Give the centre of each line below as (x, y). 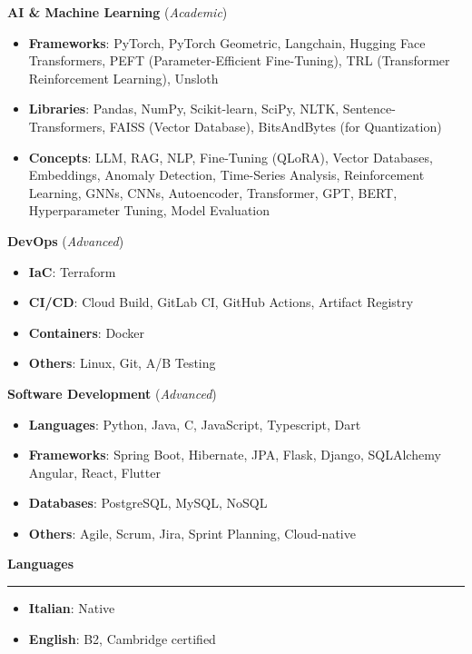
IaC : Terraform (72, 271)
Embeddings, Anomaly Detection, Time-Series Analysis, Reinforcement (226, 175)
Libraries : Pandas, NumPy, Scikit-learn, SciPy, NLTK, (184, 109)
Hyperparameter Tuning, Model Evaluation (149, 210)
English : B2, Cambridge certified (122, 638)
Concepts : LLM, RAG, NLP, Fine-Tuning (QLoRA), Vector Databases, (231, 157)
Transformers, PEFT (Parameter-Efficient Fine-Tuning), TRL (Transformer (239, 60)
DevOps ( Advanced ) (66, 240)
